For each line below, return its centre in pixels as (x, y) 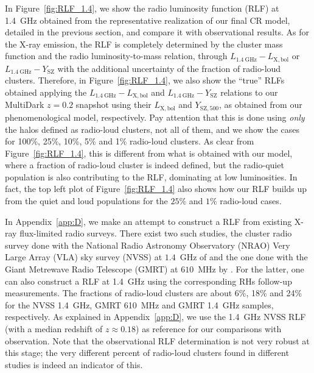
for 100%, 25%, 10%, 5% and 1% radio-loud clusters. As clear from (130, 141)
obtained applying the (46, 92)
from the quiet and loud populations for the (86, 201)
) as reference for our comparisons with (209, 329)
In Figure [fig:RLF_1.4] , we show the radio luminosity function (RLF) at (142, 8)
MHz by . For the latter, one (251, 269)
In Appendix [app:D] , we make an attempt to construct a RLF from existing (148, 221)
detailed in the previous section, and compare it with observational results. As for (157, 32)
